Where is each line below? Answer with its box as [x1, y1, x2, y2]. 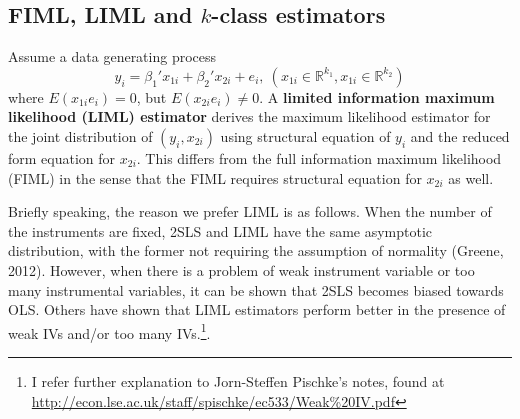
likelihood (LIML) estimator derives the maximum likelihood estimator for [8, 106, 491, 127]
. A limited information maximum [259, 86, 495, 107]
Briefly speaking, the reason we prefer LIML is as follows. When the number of [8, 201, 492, 222]
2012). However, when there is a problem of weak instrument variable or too [8, 259, 475, 280]
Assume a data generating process [8, 46, 217, 67]
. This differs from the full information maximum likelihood [136, 147, 502, 168]
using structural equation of [220, 125, 391, 146]
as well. [448, 167, 494, 188]
